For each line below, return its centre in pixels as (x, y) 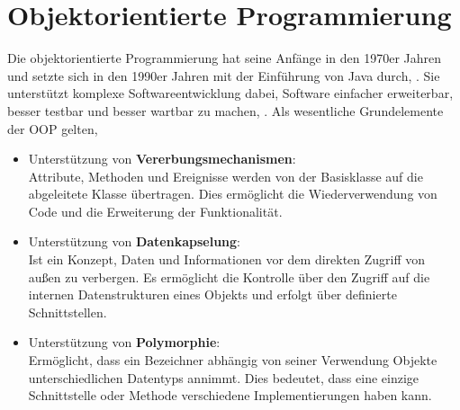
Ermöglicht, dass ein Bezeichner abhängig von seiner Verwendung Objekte (233, 360)
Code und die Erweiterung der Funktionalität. (155, 211)
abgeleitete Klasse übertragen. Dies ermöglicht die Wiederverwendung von (233, 194)
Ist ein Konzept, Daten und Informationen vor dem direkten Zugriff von (227, 259)
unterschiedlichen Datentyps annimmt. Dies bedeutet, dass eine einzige (224, 377)
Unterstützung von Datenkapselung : (135, 241)
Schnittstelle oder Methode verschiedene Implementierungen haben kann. (230, 395)
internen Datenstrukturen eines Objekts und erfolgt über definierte (212, 294)
